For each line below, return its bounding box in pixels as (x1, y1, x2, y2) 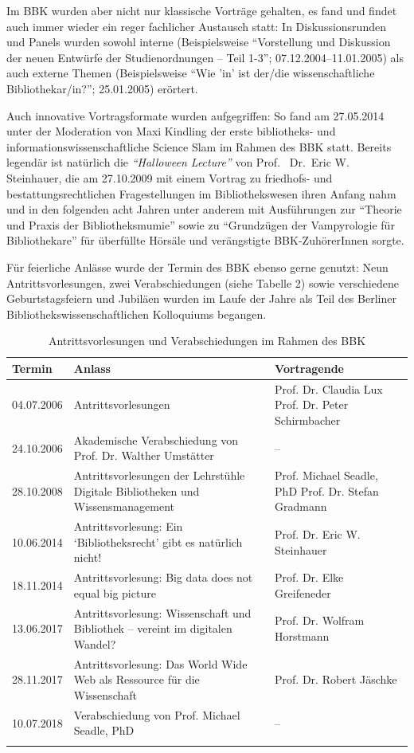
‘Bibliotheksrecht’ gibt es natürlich (73, 533, 243, 550)
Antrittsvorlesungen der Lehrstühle (73, 467, 245, 484)
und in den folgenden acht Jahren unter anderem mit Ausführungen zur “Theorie (6, 201, 402, 218)
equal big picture (73, 584, 156, 601)
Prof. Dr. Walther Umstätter (73, 447, 214, 464)
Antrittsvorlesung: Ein (73, 518, 183, 535)
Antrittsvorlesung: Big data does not (73, 569, 253, 586)
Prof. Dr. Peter (275, 396, 349, 413)
